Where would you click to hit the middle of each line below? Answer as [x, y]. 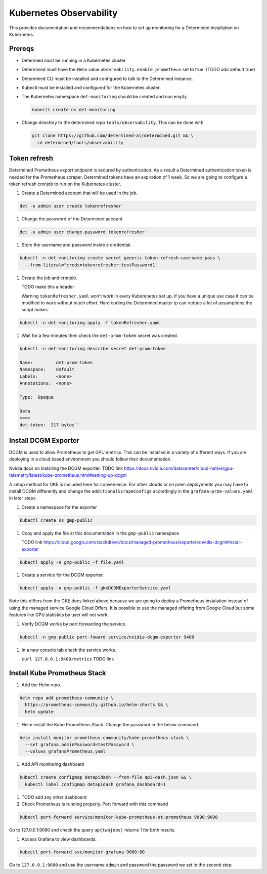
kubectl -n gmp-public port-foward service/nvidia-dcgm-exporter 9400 [107, 637]
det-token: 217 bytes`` [50, 425]
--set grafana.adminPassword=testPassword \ [80, 745]
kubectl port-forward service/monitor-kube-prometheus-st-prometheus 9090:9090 [119, 817]
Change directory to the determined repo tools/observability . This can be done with [112, 123]
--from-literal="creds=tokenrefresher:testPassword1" [91, 265]
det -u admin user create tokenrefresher [70, 206]
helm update [39, 712]
